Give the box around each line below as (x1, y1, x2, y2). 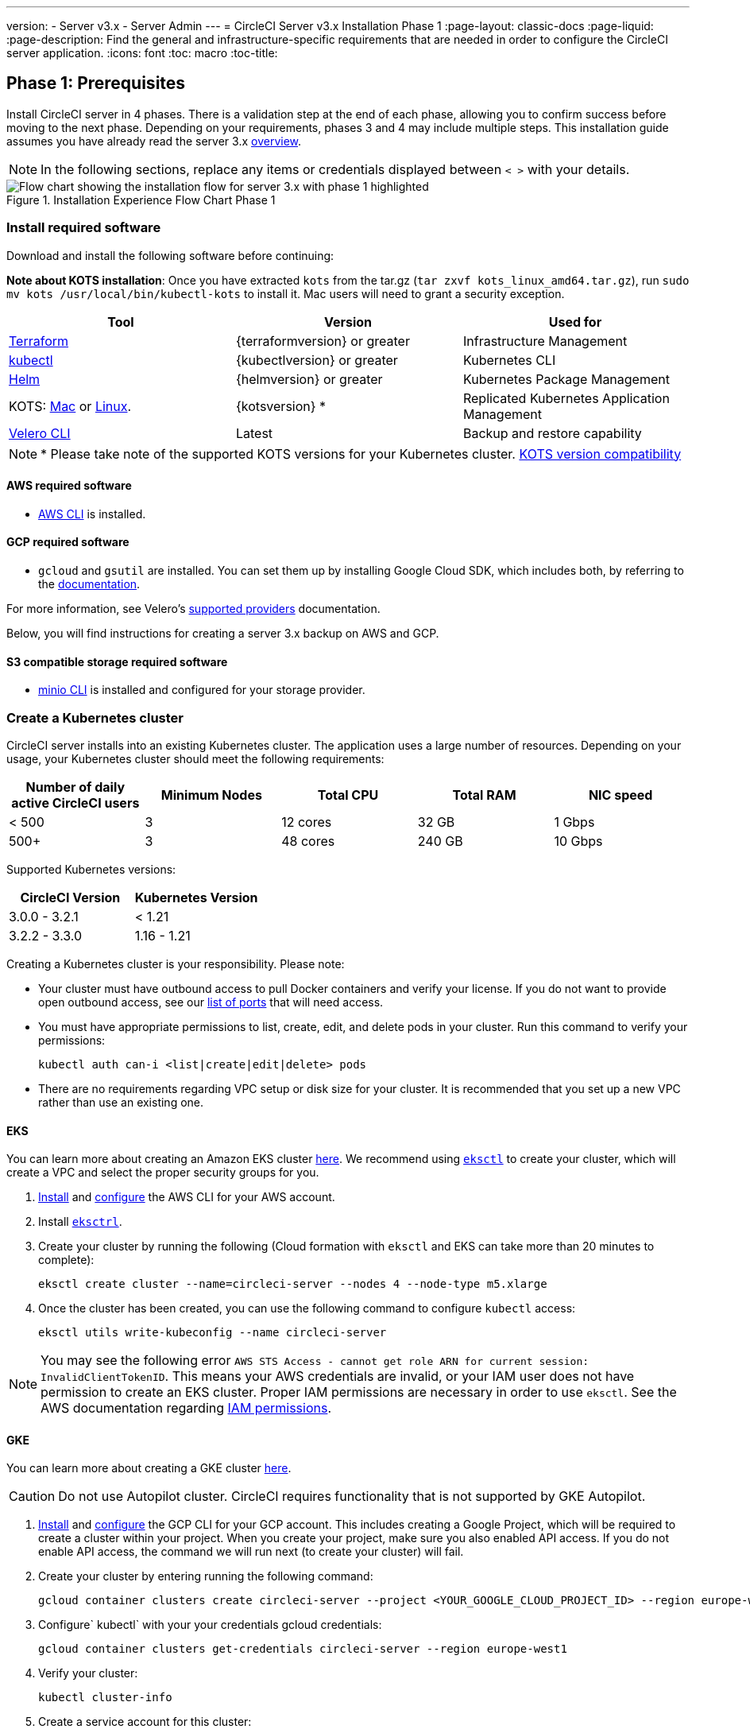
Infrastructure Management (462, 332, 628, 349)
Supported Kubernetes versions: (6, 863, 176, 876)
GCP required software (6, 535, 130, 549)
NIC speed (588, 787, 653, 803)
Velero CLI (9, 425, 71, 441)
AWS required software (6, 479, 132, 493)
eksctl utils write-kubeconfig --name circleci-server (38, 1326, 387, 1339)
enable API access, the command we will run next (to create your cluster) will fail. (38, 1545, 464, 1559)
